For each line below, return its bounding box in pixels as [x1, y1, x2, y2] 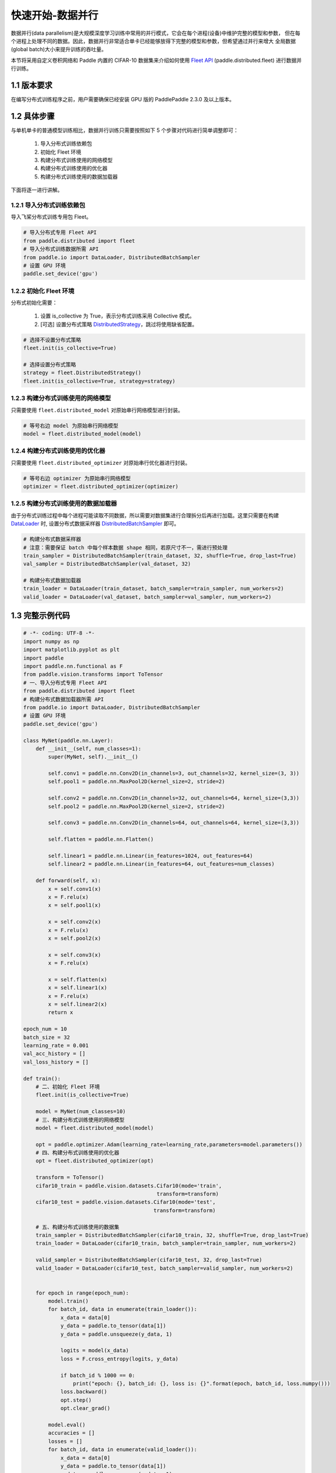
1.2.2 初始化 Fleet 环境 [11, 286, 75, 295]
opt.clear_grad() [60, 1405, 111, 1412]
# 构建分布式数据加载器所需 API [23, 696, 104, 702]
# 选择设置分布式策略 [23, 361, 76, 368]
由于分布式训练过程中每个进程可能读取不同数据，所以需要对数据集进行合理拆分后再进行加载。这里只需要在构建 [11, 511, 279, 518]
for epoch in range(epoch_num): [35, 1289, 129, 1296]
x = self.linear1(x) [48, 985, 108, 991]
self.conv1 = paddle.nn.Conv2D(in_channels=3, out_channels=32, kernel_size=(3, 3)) [48, 770, 300, 777]
